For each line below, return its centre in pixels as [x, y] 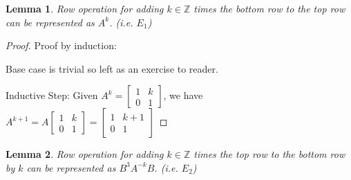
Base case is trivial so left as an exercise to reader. [112, 68]
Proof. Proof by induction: [61, 45]
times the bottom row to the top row [269, 8]
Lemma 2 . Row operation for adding [85, 154]
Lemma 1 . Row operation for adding [85, 8]
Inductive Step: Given [52, 95]
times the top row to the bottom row [269, 154]
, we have [183, 95]
